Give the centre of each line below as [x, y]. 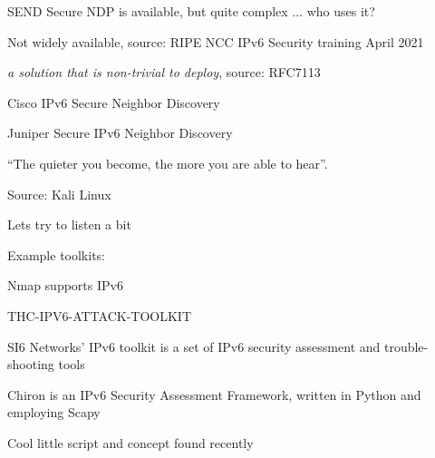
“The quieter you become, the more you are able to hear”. [168, 163]
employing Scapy [54, 412]
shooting [31, 364]
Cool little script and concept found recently [130, 442]
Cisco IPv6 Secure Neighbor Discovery [114, 102]
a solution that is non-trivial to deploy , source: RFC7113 [164, 72]
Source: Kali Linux [59, 194]
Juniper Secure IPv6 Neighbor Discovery [120, 133]
